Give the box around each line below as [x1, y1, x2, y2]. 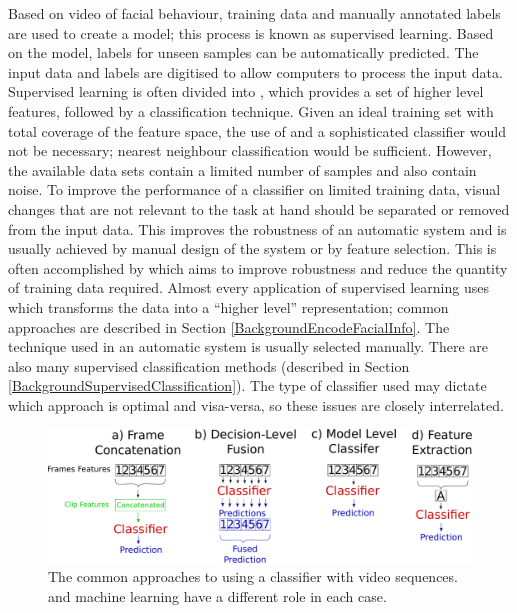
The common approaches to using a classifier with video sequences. [48, 566, 458, 587]
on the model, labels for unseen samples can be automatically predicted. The [8, 42, 479, 63]
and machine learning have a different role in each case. [48, 585, 387, 606]
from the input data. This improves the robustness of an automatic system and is [8, 218, 507, 239]
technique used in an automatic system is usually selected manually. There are [8, 336, 489, 357]
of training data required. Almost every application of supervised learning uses [8, 277, 489, 298]
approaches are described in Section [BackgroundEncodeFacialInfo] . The [8, 316, 450, 337]
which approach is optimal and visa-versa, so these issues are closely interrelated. [8, 394, 504, 415]
